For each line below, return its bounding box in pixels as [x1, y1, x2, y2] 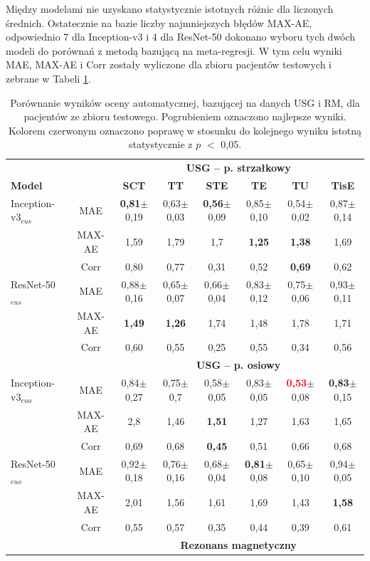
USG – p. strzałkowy [186, 160, 291, 175]
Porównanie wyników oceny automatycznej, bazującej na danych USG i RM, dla [10, 95, 360, 110]
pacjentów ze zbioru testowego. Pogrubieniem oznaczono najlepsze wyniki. [23, 109, 347, 124]
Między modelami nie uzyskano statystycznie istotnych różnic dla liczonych [6, 1, 334, 16]
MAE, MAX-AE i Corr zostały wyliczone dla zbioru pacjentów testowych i [6, 57, 332, 72]
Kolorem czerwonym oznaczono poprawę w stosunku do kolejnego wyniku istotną [8, 122, 362, 137]
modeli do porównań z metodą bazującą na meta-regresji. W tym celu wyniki [6, 43, 342, 58]
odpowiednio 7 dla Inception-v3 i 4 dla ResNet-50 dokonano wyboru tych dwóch [6, 29, 356, 44]
